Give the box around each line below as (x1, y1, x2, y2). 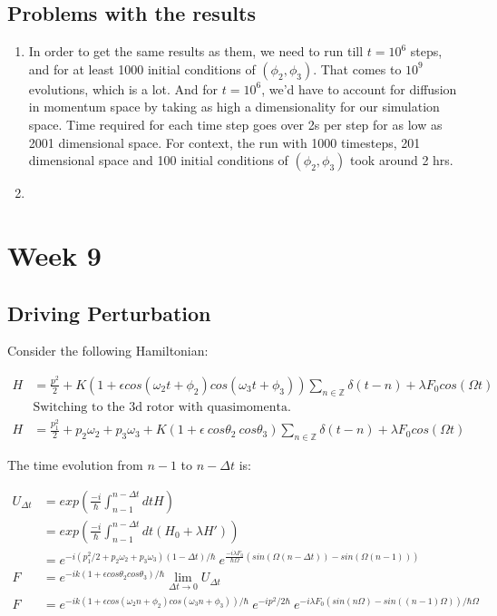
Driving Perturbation (7, 298, 211, 327)
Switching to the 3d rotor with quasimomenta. (33, 400, 291, 414)
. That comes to (313, 59, 402, 78)
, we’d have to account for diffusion (261, 79, 457, 98)
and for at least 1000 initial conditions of (28, 59, 256, 78)
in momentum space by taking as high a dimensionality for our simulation (28, 97, 440, 116)
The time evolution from (7, 455, 143, 474)
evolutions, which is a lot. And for (28, 79, 219, 98)
